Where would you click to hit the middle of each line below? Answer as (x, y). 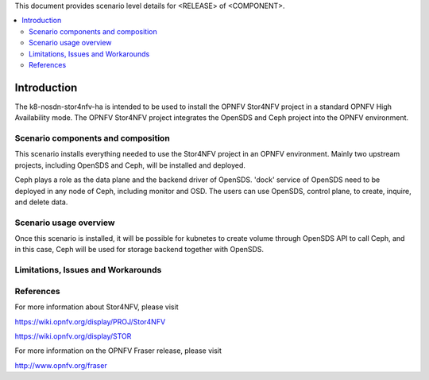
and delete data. (41, 202)
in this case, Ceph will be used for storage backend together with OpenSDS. (139, 250)
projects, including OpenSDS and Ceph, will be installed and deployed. (130, 165)
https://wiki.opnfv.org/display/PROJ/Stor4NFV (90, 321)
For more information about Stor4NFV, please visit (97, 307)
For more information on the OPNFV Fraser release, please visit (118, 351)
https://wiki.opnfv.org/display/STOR (73, 336)
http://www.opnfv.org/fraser (61, 365)
